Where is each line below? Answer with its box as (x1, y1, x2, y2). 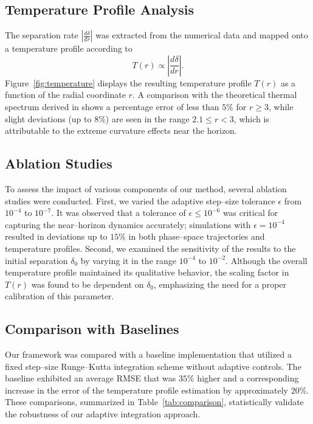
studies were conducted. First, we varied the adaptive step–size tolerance (5, 194, 275, 207)
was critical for (222, 206, 278, 219)
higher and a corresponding (197, 372, 299, 384)
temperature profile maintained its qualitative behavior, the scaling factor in (5, 266, 289, 279)
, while (268, 100, 294, 113)
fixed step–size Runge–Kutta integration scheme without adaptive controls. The (5, 360, 301, 372)
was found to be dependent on (31, 277, 144, 290)
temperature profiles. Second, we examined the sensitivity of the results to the (5, 242, 296, 254)
